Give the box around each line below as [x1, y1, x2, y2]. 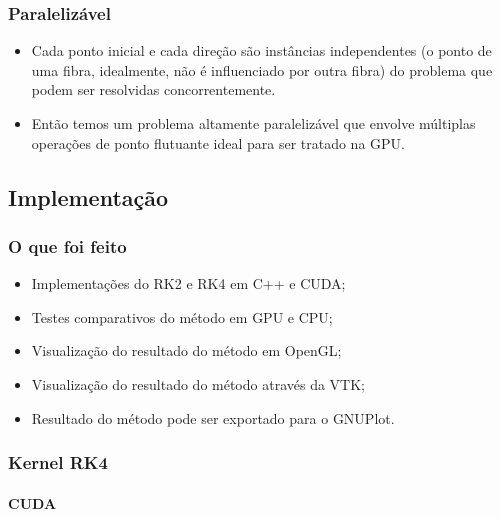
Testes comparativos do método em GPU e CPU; [31, 306, 333, 327]
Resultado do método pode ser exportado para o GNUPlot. [31, 407, 395, 428]
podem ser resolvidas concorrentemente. [31, 79, 276, 100]
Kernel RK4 [8, 450, 108, 475]
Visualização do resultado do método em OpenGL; [31, 340, 342, 361]
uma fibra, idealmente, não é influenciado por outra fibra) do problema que [31, 59, 493, 80]
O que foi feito [8, 233, 127, 258]
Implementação [8, 181, 169, 212]
